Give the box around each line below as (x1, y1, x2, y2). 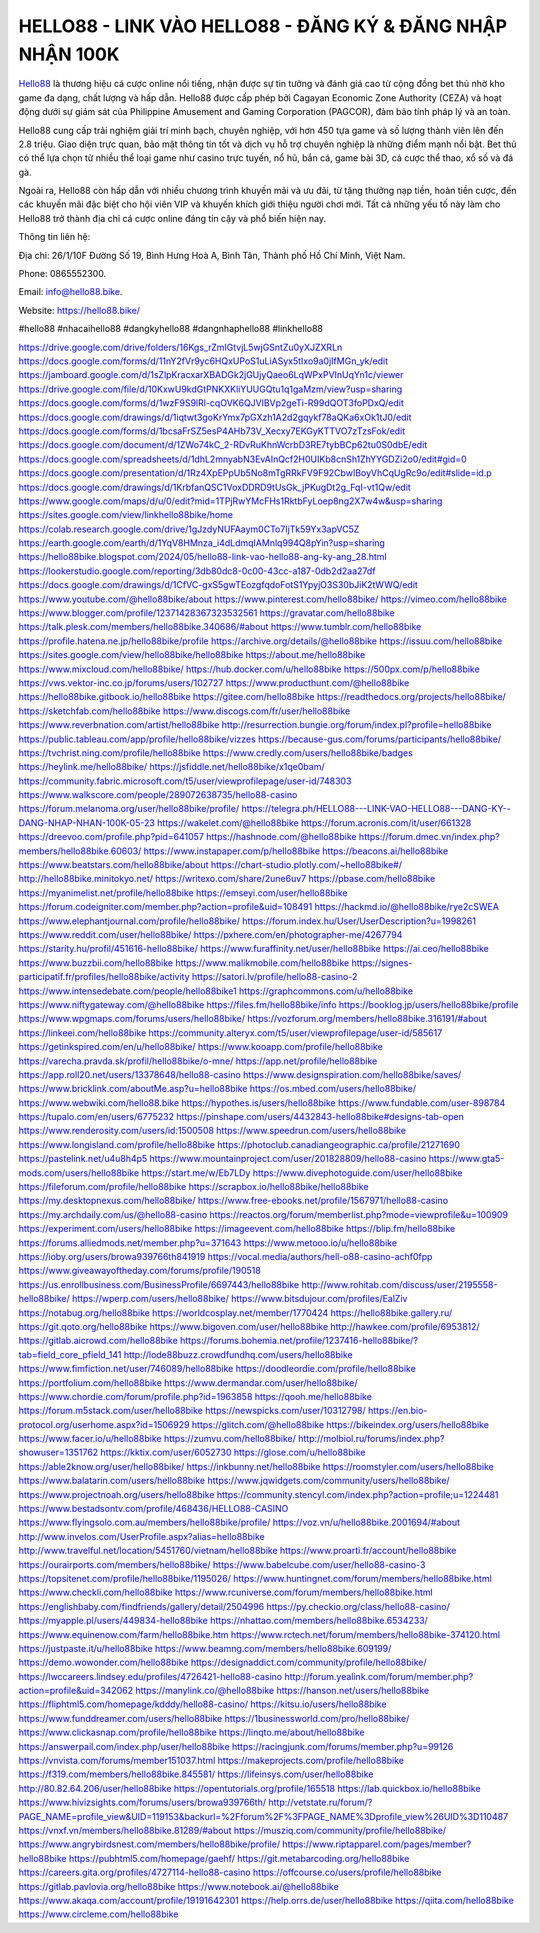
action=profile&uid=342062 (18, 1685, 134, 1697)
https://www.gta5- (428, 1153, 505, 1165)
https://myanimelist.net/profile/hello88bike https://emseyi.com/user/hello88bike (18, 886, 349, 899)
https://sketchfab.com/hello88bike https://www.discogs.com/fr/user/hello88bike (18, 705, 351, 717)
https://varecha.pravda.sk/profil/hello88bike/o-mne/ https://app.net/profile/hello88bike (18, 1055, 378, 1067)
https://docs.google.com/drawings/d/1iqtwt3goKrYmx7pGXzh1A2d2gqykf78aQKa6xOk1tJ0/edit (18, 411, 412, 423)
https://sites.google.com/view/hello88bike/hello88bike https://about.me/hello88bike (18, 649, 366, 661)
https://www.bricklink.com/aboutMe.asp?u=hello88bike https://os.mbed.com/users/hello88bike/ (18, 1083, 417, 1095)
